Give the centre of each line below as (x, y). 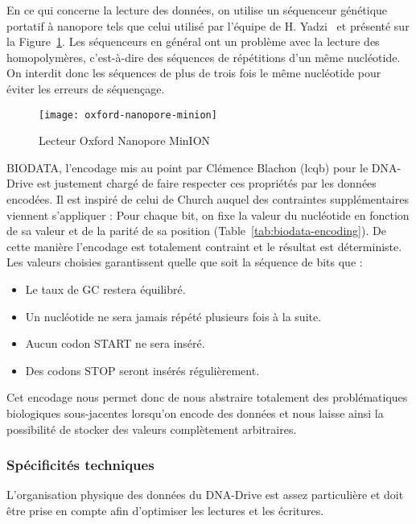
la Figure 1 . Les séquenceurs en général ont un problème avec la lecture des (193, 41)
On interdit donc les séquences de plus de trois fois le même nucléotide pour (194, 73)
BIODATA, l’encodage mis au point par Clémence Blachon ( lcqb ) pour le (187, 167)
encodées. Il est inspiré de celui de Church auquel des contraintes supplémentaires (208, 199)
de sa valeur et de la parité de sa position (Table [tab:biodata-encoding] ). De (196, 231)
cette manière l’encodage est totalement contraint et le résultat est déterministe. (204, 246)
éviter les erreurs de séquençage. (86, 88)
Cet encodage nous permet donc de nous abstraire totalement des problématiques (207, 397)
